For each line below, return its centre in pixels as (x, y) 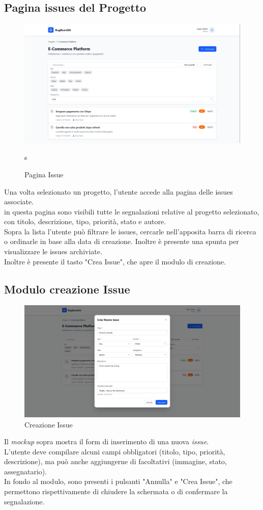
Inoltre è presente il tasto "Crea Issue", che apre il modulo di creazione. (115, 261)
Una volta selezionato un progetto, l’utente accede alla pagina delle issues (119, 191)
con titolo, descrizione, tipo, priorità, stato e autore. (85, 221)
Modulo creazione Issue (67, 289)
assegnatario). (26, 471)
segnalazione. (24, 501)
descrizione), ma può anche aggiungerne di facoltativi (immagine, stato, (115, 461)
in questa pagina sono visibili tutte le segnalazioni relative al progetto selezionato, (132, 211)
